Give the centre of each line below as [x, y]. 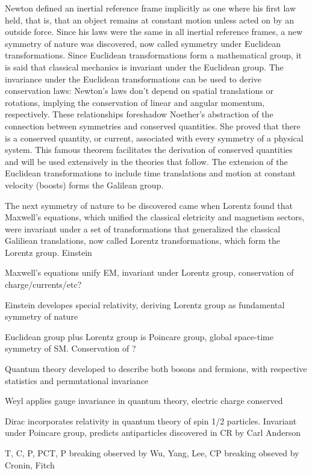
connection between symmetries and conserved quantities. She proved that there [153, 126]
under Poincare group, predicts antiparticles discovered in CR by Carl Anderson [153, 433]
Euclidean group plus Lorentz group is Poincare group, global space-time [139, 336]
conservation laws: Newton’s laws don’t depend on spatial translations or [139, 91]
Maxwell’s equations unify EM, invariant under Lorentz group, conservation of [149, 272]
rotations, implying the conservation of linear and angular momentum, [135, 102]
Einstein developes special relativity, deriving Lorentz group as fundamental [145, 304]
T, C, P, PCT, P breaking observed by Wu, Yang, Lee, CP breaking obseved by [152, 453]
